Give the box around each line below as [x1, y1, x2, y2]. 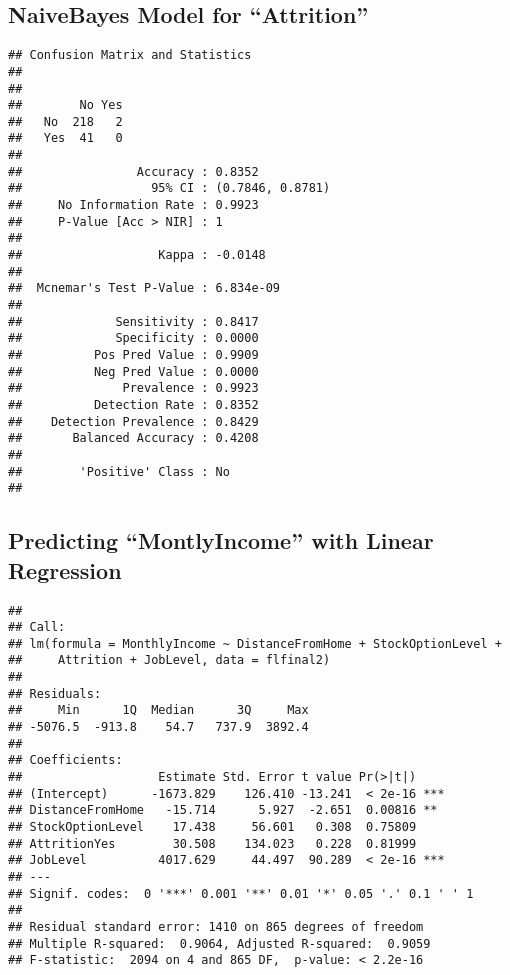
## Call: [8, 620, 66, 635]
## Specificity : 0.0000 [8, 331, 259, 346]
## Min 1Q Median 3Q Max [8, 703, 309, 718]
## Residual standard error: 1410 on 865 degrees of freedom [8, 919, 424, 934]
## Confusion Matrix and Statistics [8, 48, 252, 63]
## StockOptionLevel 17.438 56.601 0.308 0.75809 [8, 820, 417, 835]
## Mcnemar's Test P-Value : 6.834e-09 [8, 281, 281, 296]
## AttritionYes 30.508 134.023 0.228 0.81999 [8, 836, 417, 851]
